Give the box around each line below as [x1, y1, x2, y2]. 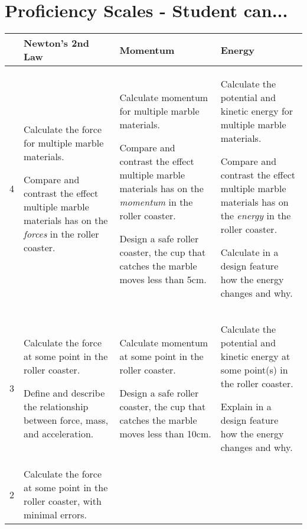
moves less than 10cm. [119, 427, 211, 441]
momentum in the [119, 195, 193, 209]
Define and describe [24, 386, 105, 400]
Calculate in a [220, 245, 279, 259]
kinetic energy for [220, 104, 293, 118]
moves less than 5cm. [119, 272, 207, 287]
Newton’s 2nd [24, 36, 89, 50]
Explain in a [220, 400, 272, 414]
